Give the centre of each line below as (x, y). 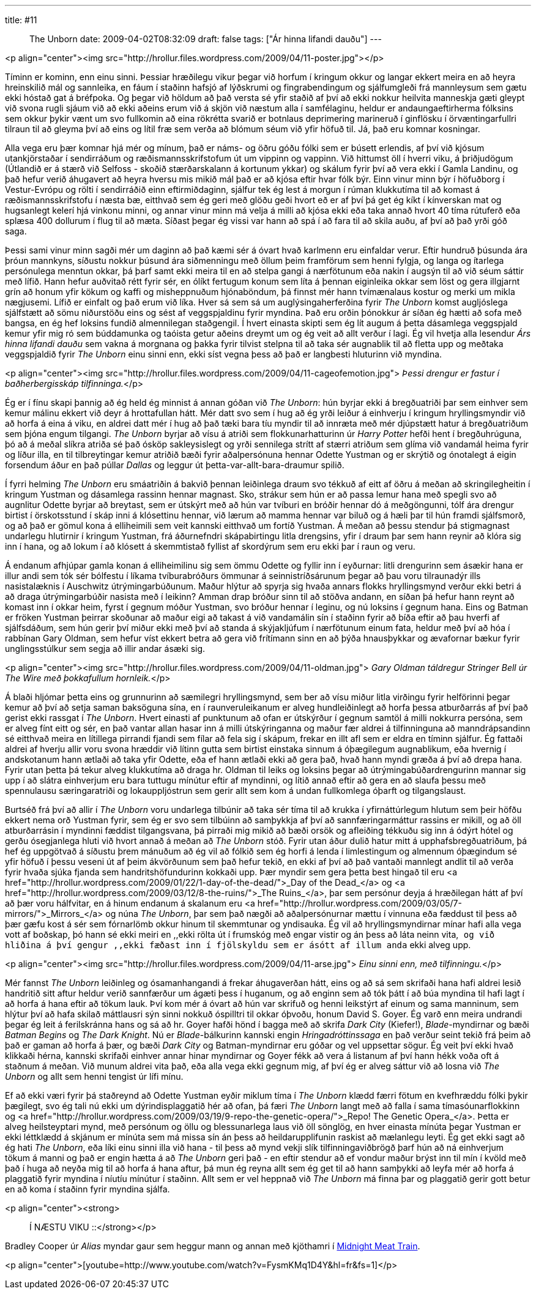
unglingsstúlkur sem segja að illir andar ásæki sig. (105, 649)
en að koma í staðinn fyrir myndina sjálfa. (87, 1189)
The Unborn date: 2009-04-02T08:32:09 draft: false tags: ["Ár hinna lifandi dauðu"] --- (206, 39)
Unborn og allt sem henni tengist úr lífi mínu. (94, 1076)
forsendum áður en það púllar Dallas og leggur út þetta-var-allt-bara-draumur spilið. (175, 465)
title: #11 (21, 20)
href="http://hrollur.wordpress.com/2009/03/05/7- (359, 903)
